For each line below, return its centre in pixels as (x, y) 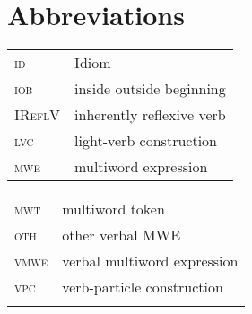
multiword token (113, 209)
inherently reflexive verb (150, 115)
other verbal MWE (122, 235)
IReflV (38, 115)
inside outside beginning (150, 89)
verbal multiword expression (150, 261)
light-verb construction (146, 141)
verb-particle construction (143, 287)
